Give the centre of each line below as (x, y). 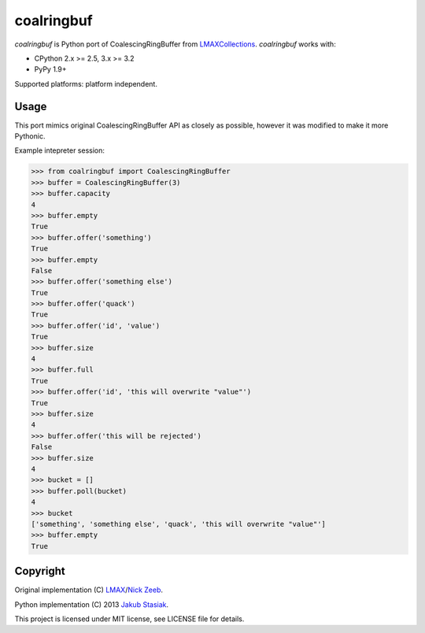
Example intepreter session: (60, 150)
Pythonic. (30, 136)
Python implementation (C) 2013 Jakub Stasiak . (92, 604)
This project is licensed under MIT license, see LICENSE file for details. (129, 619)
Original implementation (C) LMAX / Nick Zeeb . (89, 590)
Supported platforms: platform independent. (86, 83)
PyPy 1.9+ (50, 69)
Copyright (40, 571)
